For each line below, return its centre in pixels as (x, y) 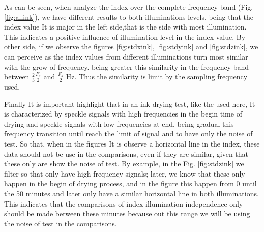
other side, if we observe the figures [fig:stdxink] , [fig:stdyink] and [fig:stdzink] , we (131, 47)
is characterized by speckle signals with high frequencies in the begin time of (123, 114)
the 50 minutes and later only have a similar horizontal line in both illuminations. (131, 193)
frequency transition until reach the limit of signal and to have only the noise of (128, 134)
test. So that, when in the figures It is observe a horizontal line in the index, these (132, 143)
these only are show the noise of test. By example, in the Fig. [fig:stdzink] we (124, 164)
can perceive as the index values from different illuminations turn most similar (126, 56)
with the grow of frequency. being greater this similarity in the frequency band (127, 66)
